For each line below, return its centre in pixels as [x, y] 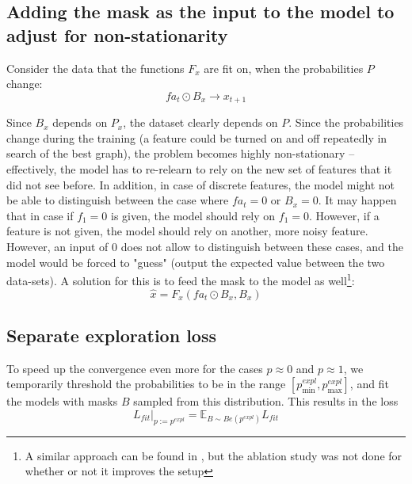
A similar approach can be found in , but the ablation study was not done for [214, 455]
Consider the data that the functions [95, 68]
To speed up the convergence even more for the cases [135, 368]
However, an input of [57, 246]
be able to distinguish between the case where [118, 200]
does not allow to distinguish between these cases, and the [262, 246]
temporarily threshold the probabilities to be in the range [146, 384]
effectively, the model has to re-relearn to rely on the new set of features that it [199, 169]
